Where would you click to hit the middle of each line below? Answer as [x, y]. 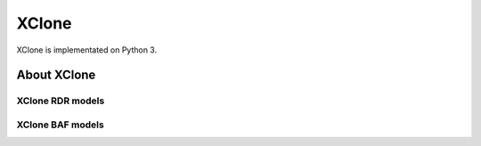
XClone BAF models [60, 125]
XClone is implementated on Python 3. [87, 50]
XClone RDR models [61, 101]
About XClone [56, 75]
